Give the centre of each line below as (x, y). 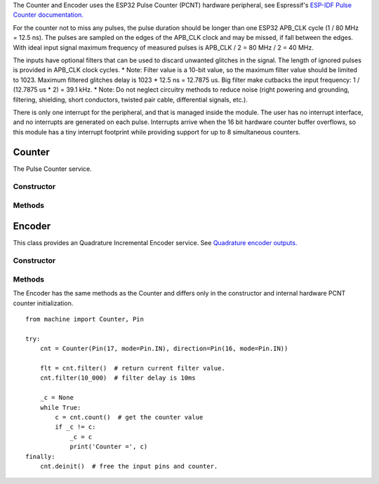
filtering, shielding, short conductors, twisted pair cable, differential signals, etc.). (131, 99)
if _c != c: (75, 427)
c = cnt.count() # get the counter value (129, 417)
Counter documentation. (48, 15)
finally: (40, 456)
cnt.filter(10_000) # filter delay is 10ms (118, 378)
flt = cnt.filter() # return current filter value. (133, 368)
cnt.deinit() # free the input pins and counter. (129, 466)
